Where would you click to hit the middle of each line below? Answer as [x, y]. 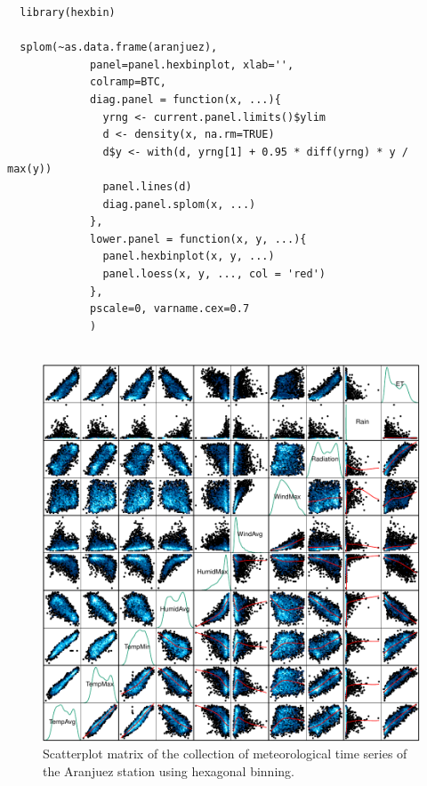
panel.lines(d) [147, 186]
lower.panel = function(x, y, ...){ [198, 239]
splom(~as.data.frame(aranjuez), [119, 48]
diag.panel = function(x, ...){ [185, 99]
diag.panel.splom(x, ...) [179, 204]
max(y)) [30, 169]
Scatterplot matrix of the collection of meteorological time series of [225, 754]
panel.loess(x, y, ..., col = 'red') [214, 273]
